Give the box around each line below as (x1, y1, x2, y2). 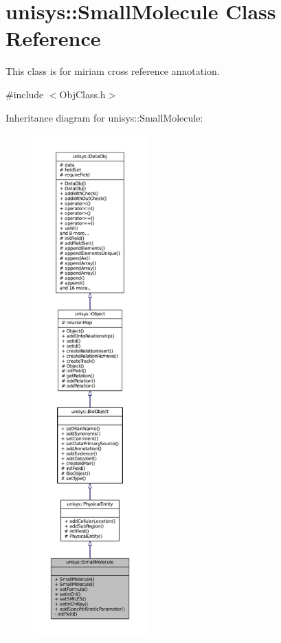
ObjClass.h (59, 87, 106, 101)
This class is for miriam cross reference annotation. (5, 64, 220, 78)
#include (5, 87, 44, 101)
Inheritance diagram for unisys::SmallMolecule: (5, 110, 203, 124)
